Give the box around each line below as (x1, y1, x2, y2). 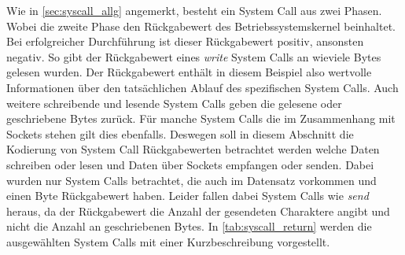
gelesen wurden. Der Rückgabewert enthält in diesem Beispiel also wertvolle (6, 64, 372, 80)
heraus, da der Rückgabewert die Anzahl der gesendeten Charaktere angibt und (6, 202, 390, 219)
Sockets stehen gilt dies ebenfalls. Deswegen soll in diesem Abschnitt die (6, 125, 354, 142)
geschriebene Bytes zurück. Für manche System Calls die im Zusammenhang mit (6, 110, 396, 127)
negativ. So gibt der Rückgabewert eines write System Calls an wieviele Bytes (6, 48, 381, 65)
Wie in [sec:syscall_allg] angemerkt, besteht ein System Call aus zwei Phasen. (6, 2, 382, 18)
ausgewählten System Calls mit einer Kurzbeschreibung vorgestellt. (6, 233, 330, 249)
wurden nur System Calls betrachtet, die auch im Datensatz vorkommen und (6, 172, 377, 188)
